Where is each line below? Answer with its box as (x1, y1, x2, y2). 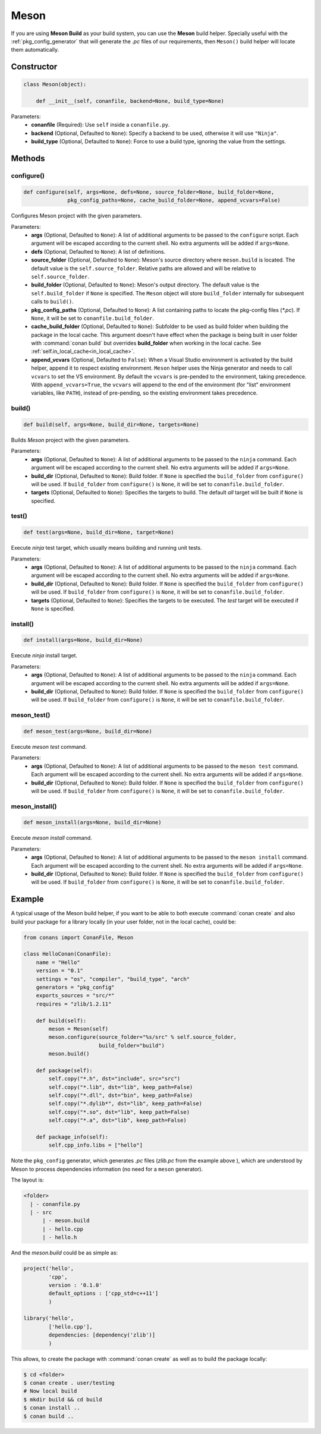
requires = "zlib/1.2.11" (36, 1000, 112, 1007)
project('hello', (23, 1265, 74, 1272)
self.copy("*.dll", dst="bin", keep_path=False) (48, 1092, 193, 1099)
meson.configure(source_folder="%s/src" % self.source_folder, (48, 1034, 237, 1041)
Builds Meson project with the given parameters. (11, 436, 130, 443)
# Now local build (23, 1388, 77, 1395)
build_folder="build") (98, 1042, 165, 1049)
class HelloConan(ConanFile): (23, 951, 112, 957)
